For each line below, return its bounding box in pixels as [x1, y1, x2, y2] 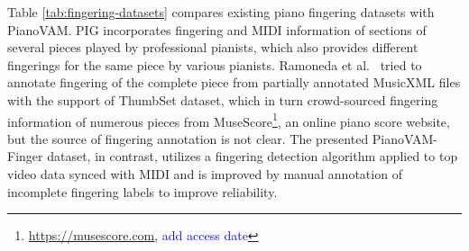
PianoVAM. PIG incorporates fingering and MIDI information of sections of [7, 20, 427, 39]
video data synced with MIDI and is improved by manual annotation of [7, 165, 402, 183]
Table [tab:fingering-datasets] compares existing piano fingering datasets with [7, 3, 435, 21]
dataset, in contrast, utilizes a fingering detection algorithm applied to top [47, 147, 458, 166]
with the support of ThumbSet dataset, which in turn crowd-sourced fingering [7, 90, 438, 109]
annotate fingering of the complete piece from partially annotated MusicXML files [7, 73, 461, 92]
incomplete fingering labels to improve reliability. [7, 182, 278, 201]
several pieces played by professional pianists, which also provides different [7, 38, 418, 57]
